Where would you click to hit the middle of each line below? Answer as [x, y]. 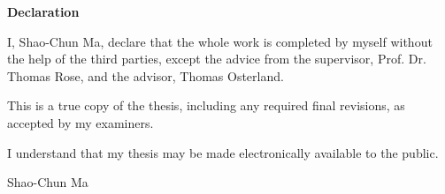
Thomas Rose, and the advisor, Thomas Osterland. [146, 75]
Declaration [43, 11]
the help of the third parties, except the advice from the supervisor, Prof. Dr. [217, 59]
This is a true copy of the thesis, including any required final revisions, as [206, 105]
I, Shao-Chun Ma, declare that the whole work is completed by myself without [220, 41]
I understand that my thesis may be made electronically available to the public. [223, 152]
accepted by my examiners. [81, 122]
